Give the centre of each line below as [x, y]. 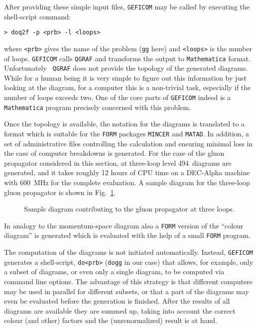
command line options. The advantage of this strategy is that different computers [128, 281]
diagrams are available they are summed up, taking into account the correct [120, 310]
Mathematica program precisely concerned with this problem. [98, 107]
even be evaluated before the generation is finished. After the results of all [117, 301]
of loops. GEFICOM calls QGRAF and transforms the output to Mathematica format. [127, 58]
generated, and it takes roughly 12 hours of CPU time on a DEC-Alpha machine [127, 172]
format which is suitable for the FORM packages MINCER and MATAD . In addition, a [127, 133]
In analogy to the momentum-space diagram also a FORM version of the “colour [124, 225]
